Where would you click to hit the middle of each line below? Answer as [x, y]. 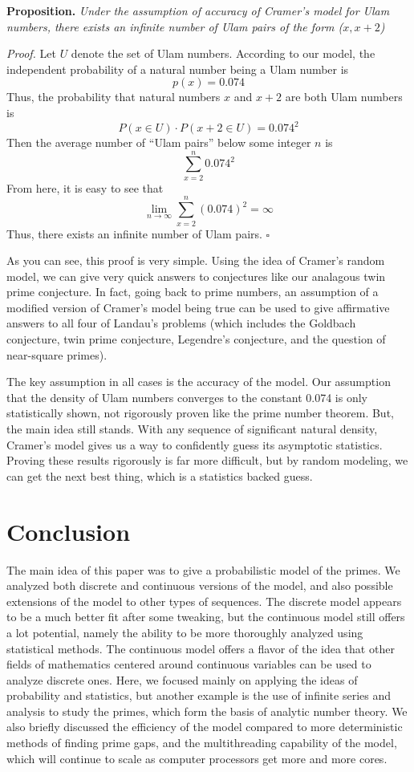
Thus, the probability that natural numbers [114, 97]
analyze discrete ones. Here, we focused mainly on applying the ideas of [182, 679]
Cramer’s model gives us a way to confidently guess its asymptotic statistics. [195, 444]
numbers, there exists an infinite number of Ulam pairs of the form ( [175, 26]
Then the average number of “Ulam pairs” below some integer [159, 142]
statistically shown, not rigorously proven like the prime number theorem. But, [200, 413]
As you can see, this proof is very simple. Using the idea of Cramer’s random [196, 260]
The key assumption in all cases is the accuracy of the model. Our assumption [199, 382]
